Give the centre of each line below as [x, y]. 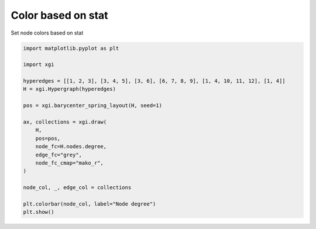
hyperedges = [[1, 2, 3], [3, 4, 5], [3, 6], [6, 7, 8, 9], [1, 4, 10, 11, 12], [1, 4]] [154, 81]
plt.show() [39, 212]
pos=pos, [48, 138]
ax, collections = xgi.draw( [65, 122]
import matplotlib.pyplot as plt [71, 48]
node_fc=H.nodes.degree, [71, 147]
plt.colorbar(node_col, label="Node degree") [90, 204]
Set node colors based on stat [47, 33]
